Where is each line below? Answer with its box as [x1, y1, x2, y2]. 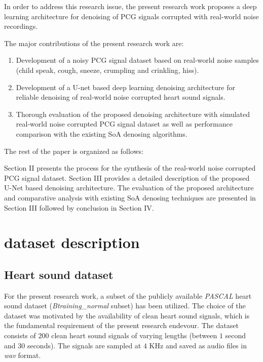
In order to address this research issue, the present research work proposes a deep [4, 1, 257, 11]
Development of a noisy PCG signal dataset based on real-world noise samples [16, 55, 259, 65]
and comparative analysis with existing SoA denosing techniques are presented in [4, 192, 256, 203]
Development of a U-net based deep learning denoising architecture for [16, 82, 235, 92]
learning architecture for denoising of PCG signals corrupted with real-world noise [4, 11, 259, 21]
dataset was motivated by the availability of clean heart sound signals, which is [4, 310, 250, 320]
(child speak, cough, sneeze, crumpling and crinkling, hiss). [16, 64, 199, 75]
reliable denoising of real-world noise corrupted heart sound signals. [16, 92, 226, 102]
